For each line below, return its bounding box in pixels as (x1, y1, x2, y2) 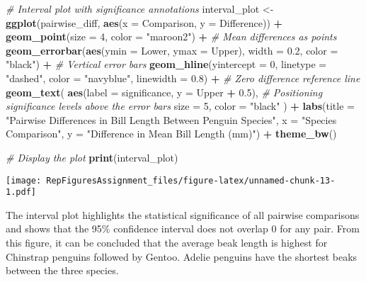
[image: (6, 175, 42, 186)
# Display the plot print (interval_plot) (6, 150, 178, 164)
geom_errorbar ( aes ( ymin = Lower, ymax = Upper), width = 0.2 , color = (6, 43, 338, 57)
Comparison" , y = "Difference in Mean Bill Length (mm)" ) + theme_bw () (6, 126, 337, 141)
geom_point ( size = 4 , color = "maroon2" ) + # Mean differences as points (6, 29, 337, 44)
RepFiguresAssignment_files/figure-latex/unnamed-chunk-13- (46, 175, 336, 186)
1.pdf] (6, 187, 36, 198)
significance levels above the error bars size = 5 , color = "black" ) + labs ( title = (6, 98, 355, 113)
